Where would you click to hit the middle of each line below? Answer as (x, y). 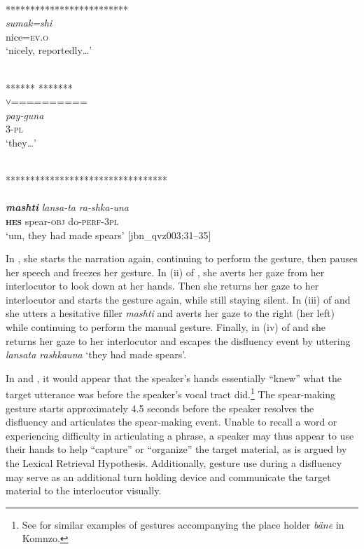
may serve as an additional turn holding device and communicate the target (168, 476)
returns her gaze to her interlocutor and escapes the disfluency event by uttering (178, 340)
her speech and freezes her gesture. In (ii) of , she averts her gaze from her (165, 272)
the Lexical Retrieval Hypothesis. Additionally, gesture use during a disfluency (174, 463)
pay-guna (25, 115)
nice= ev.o (27, 36)
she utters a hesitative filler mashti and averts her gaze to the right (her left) (170, 313)
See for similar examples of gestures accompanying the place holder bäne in (183, 524)
